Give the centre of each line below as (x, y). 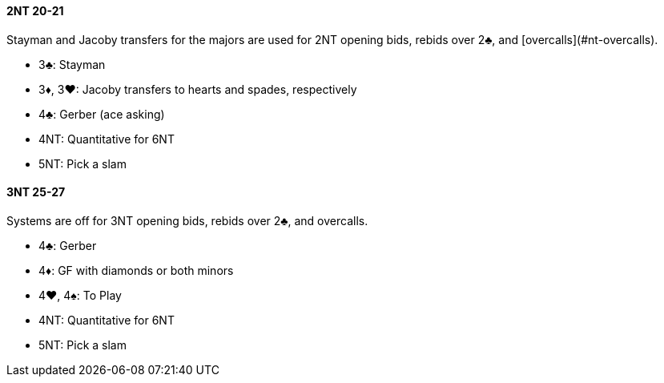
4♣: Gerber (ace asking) (102, 114)
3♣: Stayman (72, 64)
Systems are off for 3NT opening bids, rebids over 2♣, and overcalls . (187, 220)
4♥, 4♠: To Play (80, 295)
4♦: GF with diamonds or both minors (136, 270)
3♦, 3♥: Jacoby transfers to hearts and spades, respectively (198, 89)
